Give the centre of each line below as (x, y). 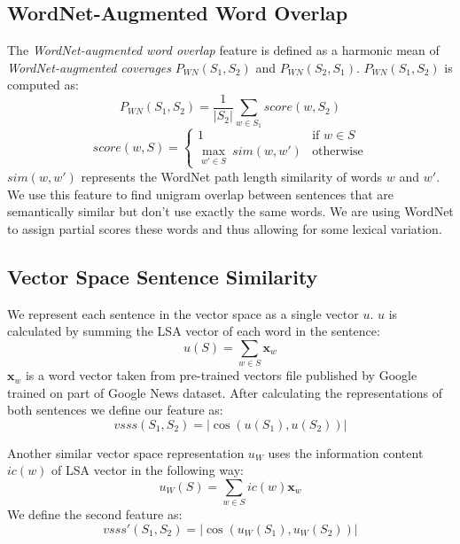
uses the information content (346, 452)
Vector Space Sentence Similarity (163, 276)
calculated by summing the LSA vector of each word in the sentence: (194, 331)
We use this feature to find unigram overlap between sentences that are (200, 194)
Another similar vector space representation (126, 452)
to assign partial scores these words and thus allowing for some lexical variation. (225, 228)
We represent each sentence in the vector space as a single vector (183, 313)
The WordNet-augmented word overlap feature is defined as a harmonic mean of (223, 50)
